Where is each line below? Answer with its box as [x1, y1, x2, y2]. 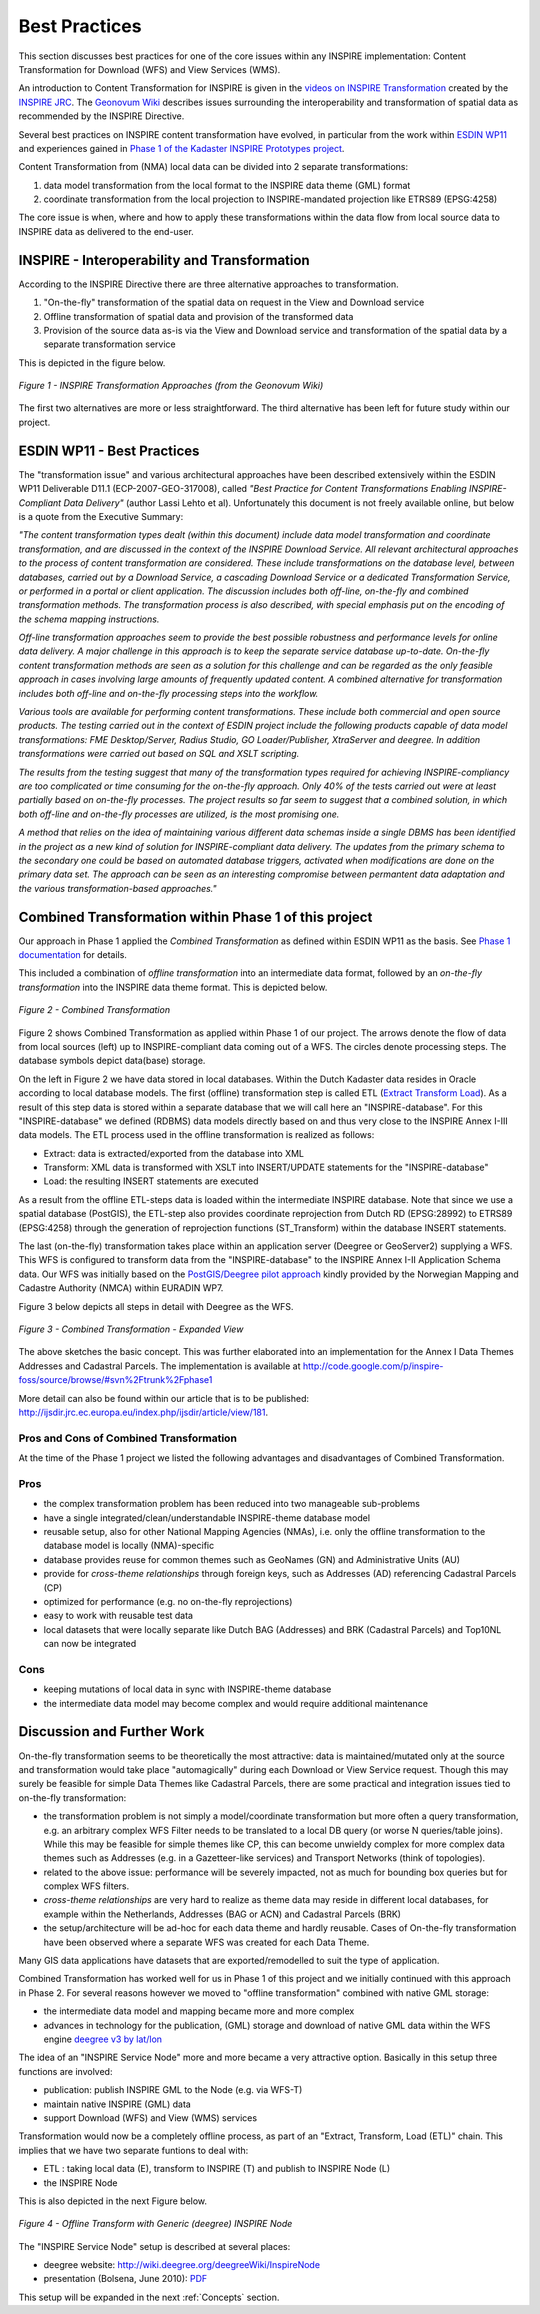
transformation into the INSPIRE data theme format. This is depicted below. [18, 981, 328, 993]
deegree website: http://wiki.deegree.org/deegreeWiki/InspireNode [43, 2259, 320, 2271]
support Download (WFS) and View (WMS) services [43, 2111, 258, 2124]
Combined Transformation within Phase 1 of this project [18, 908, 373, 925]
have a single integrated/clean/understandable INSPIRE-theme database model [43, 1511, 370, 1524]
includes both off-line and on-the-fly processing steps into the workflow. [18, 687, 319, 699]
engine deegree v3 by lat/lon [43, 2033, 163, 2045]
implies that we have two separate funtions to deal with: [18, 2144, 249, 2156]
